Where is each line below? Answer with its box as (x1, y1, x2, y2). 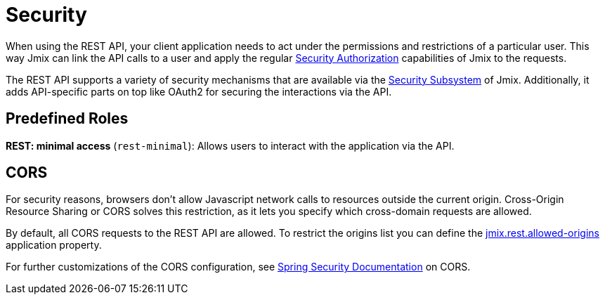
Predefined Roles (6, 110, 129, 128)
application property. (6, 239, 102, 252)
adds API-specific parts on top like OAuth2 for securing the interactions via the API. (6, 85, 392, 98)
